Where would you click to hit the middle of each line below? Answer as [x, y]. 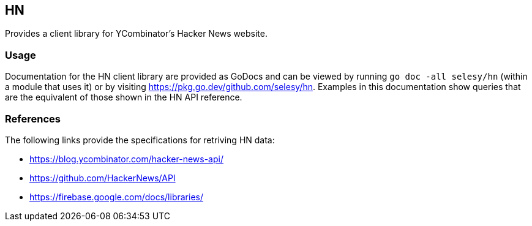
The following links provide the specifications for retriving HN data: [140, 140]
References [33, 119]
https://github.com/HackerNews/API [103, 178]
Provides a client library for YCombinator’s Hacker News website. [136, 34]
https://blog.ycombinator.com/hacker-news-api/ [126, 159]
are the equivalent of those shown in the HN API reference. [124, 97]
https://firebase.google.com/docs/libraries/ [116, 197]
